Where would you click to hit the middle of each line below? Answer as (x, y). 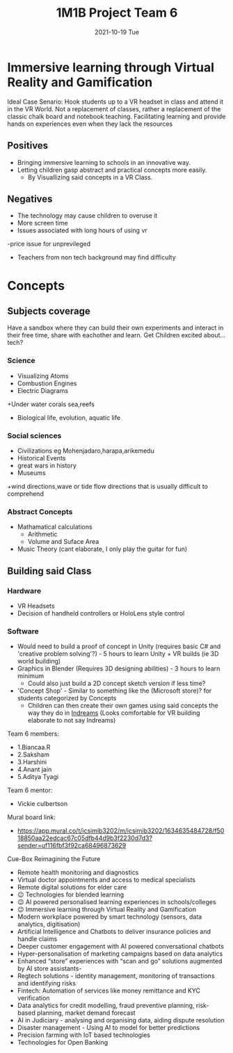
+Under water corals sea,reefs (51, 404)
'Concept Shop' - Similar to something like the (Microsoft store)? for (114, 691)
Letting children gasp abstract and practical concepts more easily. (112, 170)
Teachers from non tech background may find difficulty (96, 257)
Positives (28, 146)
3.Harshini (32, 762)
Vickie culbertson (42, 804)
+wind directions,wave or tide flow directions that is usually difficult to (108, 486)
